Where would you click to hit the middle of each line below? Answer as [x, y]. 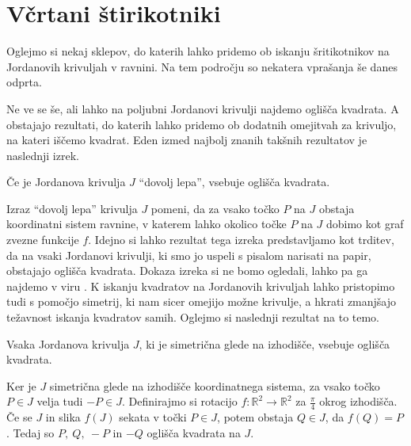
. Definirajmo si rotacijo [179, 401]
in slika [63, 417]
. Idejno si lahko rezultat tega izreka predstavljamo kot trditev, [241, 240]
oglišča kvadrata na [194, 432]
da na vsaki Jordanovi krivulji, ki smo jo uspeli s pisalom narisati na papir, [189, 255]
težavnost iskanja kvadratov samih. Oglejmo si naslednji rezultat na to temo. [193, 317]
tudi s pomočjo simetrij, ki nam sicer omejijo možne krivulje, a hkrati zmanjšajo [202, 301]
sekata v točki [153, 417]
